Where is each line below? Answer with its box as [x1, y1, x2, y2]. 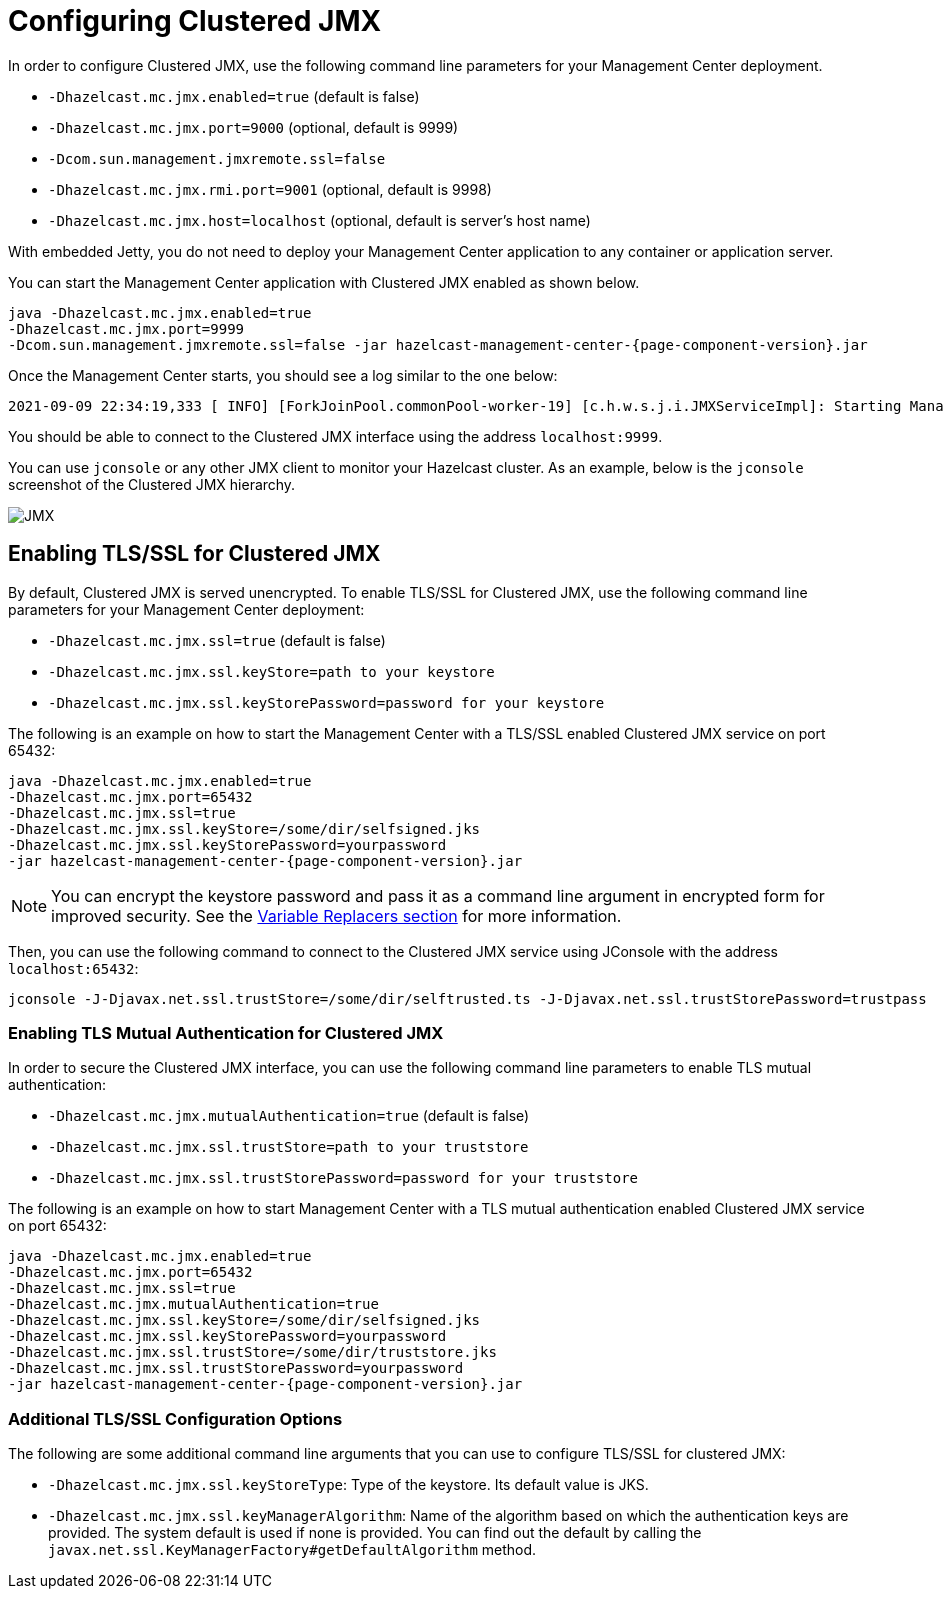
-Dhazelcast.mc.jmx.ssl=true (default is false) [48, 631, 386, 649]
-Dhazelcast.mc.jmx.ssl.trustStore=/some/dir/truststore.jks [8, 1344, 497, 1361]
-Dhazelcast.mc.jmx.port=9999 [8, 320, 245, 337]
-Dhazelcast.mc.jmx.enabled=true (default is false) [48, 87, 420, 105]
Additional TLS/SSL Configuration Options [8, 1408, 343, 1429]
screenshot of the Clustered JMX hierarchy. [8, 475, 296, 493]
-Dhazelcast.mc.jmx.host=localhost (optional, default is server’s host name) [48, 211, 591, 229]
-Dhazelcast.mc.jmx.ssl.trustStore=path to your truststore [48, 1139, 529, 1156]
